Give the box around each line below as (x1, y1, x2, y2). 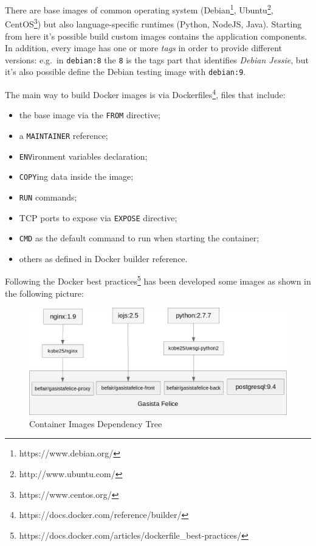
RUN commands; (19, 190, 77, 203)
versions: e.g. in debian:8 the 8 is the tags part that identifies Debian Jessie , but (5, 53, 309, 66)
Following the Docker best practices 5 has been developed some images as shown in (5, 273, 311, 288)
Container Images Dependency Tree (29, 417, 162, 430)
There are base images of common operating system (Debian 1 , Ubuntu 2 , (5, 2, 273, 16)
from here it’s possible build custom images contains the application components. (5, 29, 307, 42)
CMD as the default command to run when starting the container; (19, 232, 259, 244)
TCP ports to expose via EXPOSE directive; (19, 211, 177, 224)
